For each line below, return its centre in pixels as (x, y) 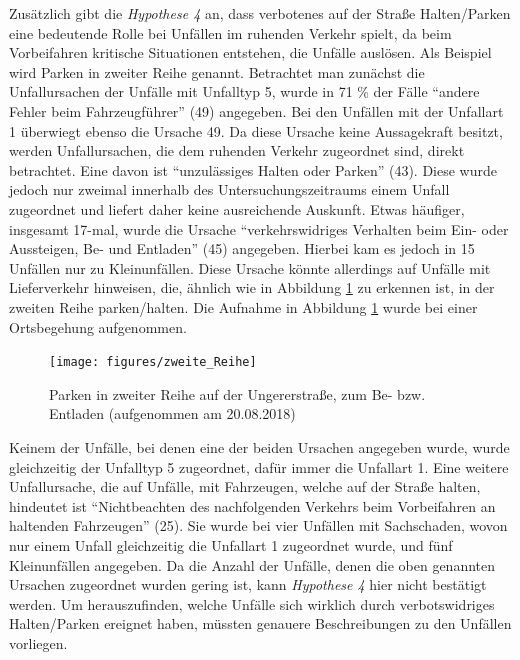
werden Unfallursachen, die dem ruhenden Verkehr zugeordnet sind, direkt (237, 150)
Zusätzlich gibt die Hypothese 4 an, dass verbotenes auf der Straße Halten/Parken (260, 13)
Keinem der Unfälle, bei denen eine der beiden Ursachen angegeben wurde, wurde (259, 446)
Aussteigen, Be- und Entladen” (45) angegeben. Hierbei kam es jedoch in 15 (242, 248)
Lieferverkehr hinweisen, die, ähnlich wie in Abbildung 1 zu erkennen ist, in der (252, 287)
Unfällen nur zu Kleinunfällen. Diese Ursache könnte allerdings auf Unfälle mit (250, 267)
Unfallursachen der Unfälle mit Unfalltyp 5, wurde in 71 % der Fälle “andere (244, 91)
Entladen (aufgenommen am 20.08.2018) (172, 413)
